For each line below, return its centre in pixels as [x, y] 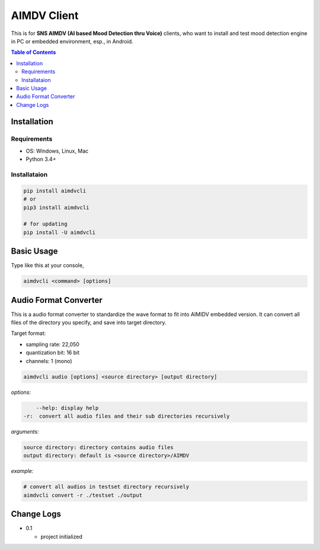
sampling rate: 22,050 [53, 344]
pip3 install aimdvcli [56, 207]
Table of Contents [33, 52]
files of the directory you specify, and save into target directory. [89, 323]
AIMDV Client [45, 15]
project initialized [61, 536]
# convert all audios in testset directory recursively [106, 487]
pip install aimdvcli [55, 191]
